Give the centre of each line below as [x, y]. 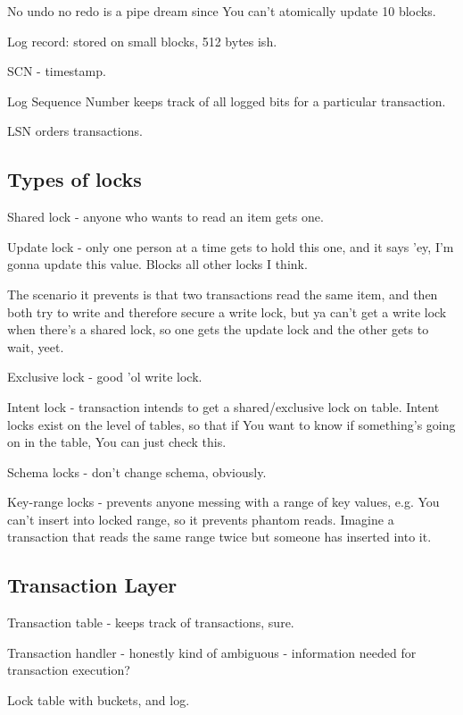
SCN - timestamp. [57, 71]
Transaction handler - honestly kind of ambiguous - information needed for [212, 652]
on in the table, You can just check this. [117, 442]
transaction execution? [69, 670]
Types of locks [74, 179]
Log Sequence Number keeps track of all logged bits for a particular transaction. [227, 101]
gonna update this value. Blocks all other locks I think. [157, 264]
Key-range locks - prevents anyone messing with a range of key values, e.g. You [223, 502]
